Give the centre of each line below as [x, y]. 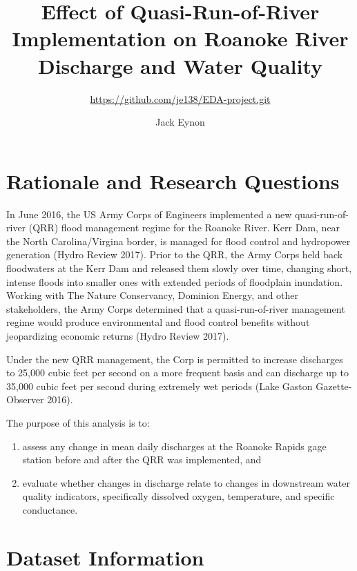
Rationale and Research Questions [173, 181]
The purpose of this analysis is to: [78, 422]
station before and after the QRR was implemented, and [142, 459]
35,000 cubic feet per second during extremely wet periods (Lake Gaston [160, 386]
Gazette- [334, 386]
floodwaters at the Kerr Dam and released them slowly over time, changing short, [179, 268]
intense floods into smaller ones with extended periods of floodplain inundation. [175, 281]
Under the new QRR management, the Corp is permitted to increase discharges [175, 359]
